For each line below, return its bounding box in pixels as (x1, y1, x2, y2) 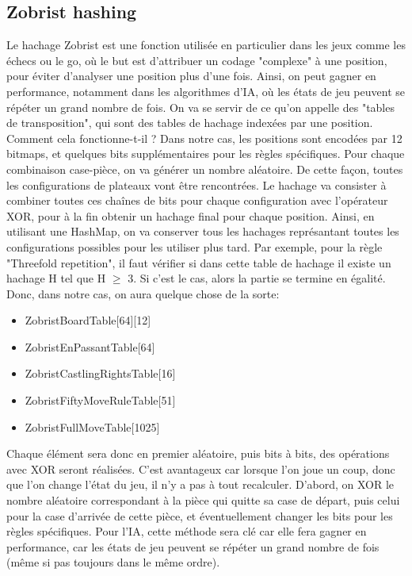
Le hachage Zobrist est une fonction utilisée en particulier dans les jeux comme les (6, 36, 406, 53)
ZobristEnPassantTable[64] (25, 338, 155, 355)
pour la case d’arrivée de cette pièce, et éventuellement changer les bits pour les (6, 507, 393, 524)
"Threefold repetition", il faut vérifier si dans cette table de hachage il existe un (6, 254, 391, 271)
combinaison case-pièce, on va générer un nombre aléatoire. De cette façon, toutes (6, 160, 403, 177)
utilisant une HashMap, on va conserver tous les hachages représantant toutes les (6, 223, 399, 240)
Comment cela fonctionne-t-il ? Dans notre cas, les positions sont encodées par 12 (6, 129, 402, 146)
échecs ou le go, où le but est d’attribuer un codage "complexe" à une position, (6, 52, 387, 68)
